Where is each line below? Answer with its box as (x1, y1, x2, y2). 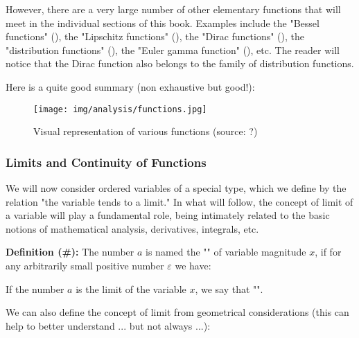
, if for (315, 244, 342, 259)
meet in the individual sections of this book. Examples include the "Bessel (6, 15, 319, 30)
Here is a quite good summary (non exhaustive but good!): (6, 79, 255, 94)
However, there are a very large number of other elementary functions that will (6, 2, 341, 16)
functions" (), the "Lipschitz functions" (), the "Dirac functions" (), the (6, 29, 305, 44)
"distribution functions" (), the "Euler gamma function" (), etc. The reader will (6, 42, 340, 57)
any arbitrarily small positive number (6, 258, 164, 272)
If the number (6, 281, 64, 296)
